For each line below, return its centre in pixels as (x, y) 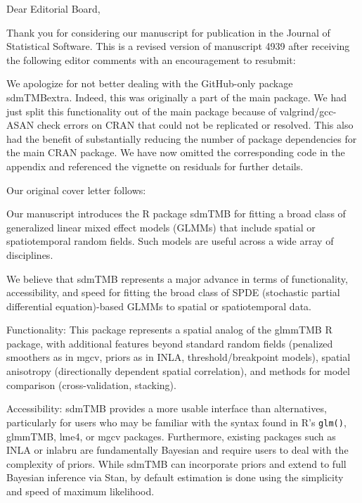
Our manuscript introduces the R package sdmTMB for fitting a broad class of (176, 214)
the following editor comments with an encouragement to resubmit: (151, 59)
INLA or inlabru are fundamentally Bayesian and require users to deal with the (177, 450)
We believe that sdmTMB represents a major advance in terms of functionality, (177, 278)
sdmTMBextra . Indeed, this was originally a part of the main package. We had (176, 97)
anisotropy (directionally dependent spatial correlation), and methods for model (178, 371)
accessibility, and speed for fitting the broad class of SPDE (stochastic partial (173, 292)
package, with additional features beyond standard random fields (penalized (170, 343)
